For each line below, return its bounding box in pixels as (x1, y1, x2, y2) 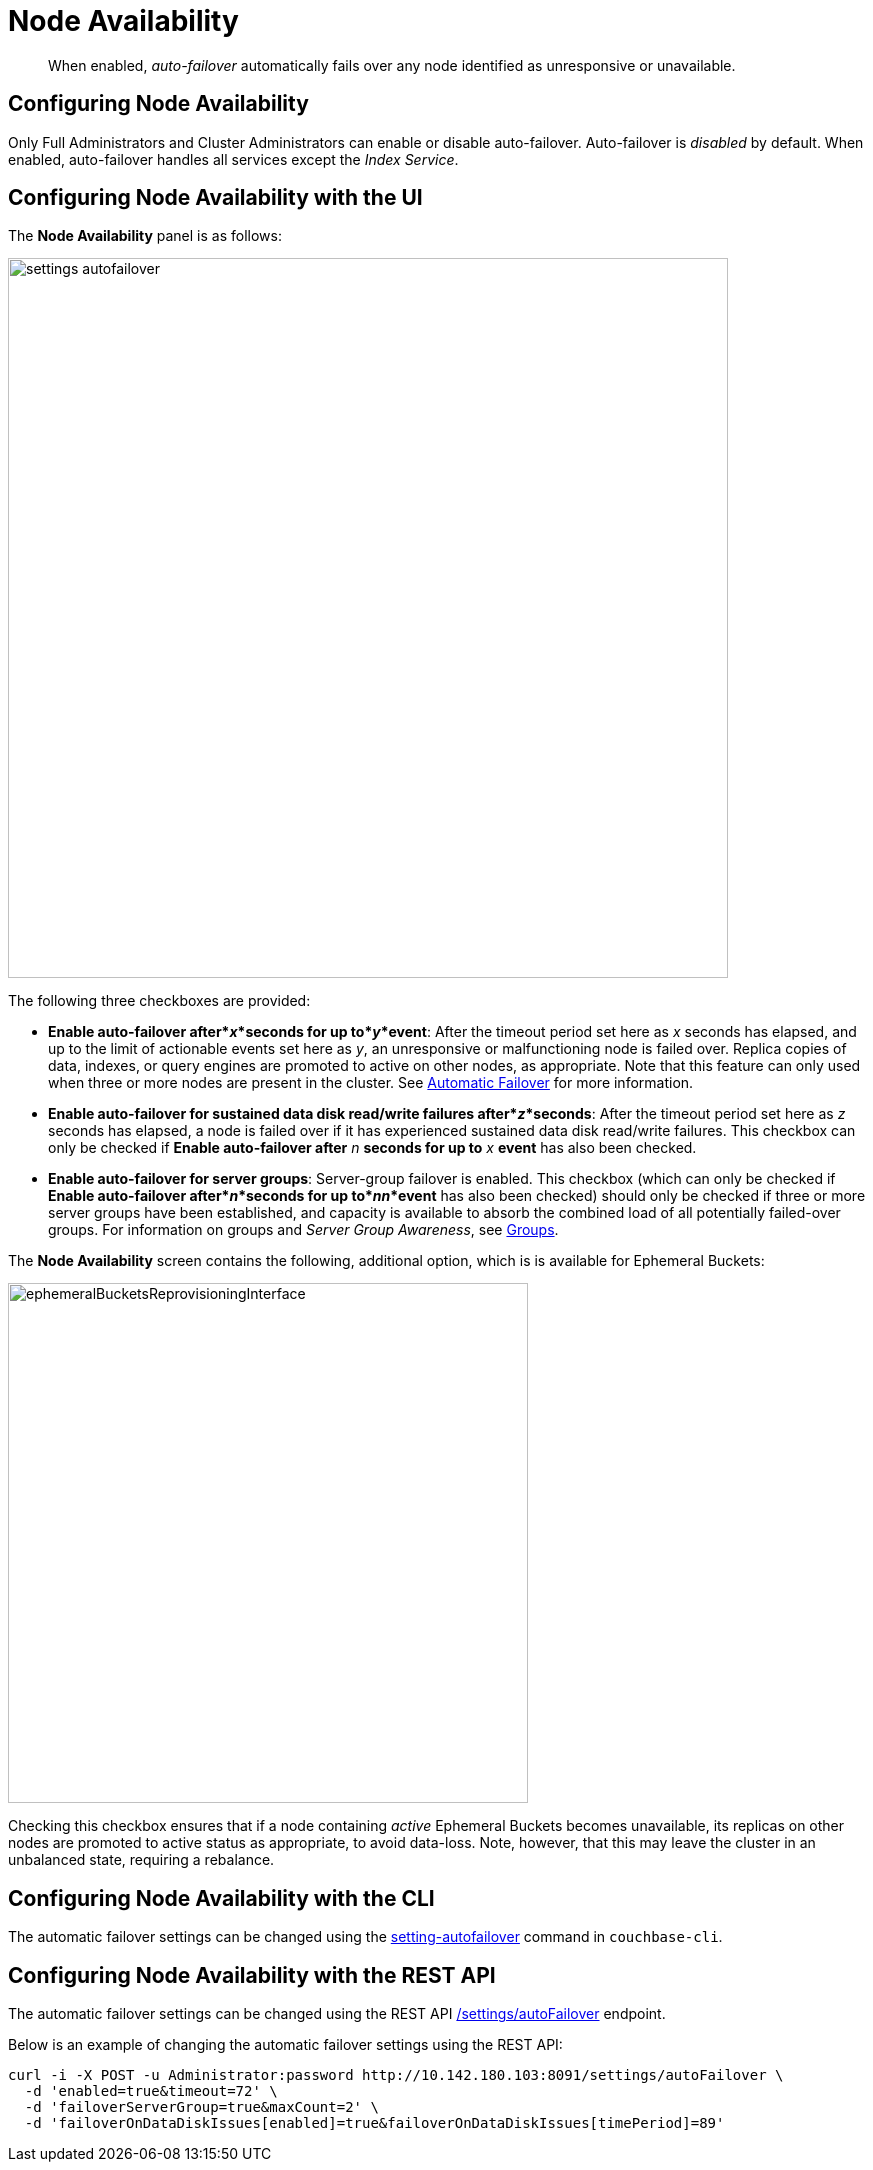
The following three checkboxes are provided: (8, 992, 311, 1010)
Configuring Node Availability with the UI (8, 185, 423, 211)
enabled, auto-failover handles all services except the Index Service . (8, 150, 459, 168)
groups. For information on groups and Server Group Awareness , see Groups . (48, 1221, 559, 1239)
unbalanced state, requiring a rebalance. (8, 1851, 275, 1869)
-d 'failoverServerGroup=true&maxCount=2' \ (24, 2099, 379, 2116)
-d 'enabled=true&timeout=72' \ (24, 2083, 278, 2100)
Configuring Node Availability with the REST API (8, 1962, 496, 1988)
